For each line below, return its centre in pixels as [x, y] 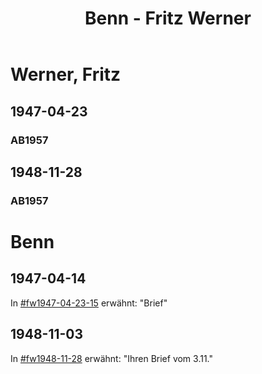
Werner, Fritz [66, 74]
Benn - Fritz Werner [168, 18]
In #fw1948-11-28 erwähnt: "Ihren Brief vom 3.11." [112, 358]
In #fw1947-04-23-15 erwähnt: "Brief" [89, 303]
